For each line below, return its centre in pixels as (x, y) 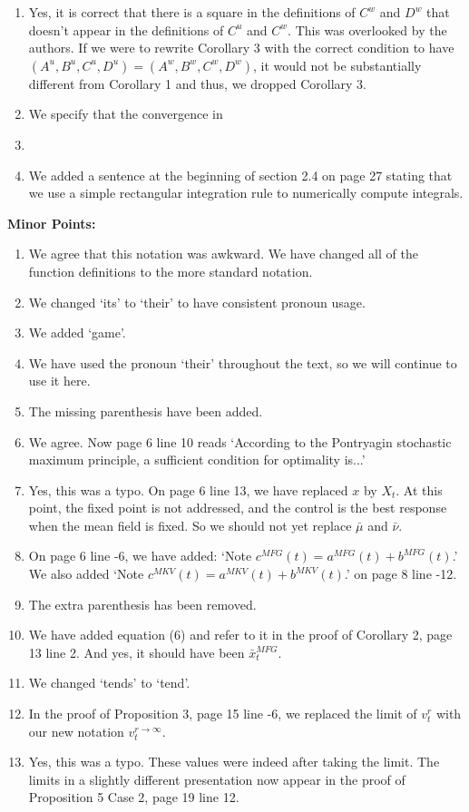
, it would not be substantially (337, 65)
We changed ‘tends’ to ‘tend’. (109, 683)
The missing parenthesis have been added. (146, 411)
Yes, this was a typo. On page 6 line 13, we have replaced (188, 489)
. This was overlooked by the (367, 29)
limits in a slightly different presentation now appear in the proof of (217, 779)
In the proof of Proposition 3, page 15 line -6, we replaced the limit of (223, 714)
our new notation (76, 731)
